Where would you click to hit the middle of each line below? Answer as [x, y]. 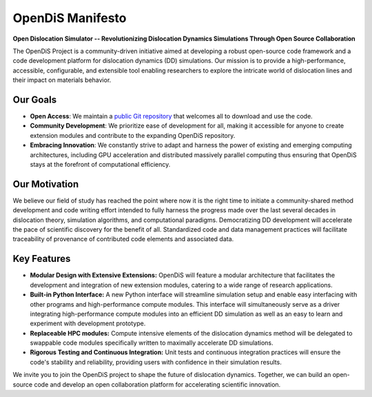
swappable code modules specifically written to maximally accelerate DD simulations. [152, 343]
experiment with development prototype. [88, 323]
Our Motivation [46, 184]
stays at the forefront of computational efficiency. [100, 164]
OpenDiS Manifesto [70, 18]
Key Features [42, 259]
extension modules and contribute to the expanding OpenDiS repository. [133, 135]
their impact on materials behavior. [62, 80]
